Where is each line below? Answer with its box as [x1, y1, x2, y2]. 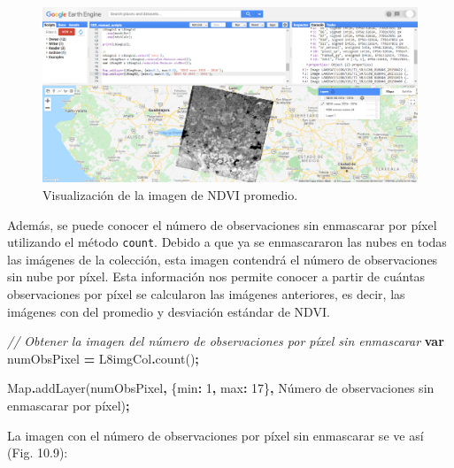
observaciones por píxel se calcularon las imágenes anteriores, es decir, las [7, 284, 405, 303]
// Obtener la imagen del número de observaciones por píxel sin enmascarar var [7, 332, 444, 350]
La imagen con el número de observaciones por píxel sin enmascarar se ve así [7, 426, 424, 444]
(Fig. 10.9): [7, 443, 68, 462]
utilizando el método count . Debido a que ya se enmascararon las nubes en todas [7, 233, 447, 251]
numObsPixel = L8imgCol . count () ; [7, 349, 199, 367]
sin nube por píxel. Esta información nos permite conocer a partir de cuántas [7, 267, 426, 286]
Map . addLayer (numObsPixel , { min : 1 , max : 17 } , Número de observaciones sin [7, 379, 435, 397]
